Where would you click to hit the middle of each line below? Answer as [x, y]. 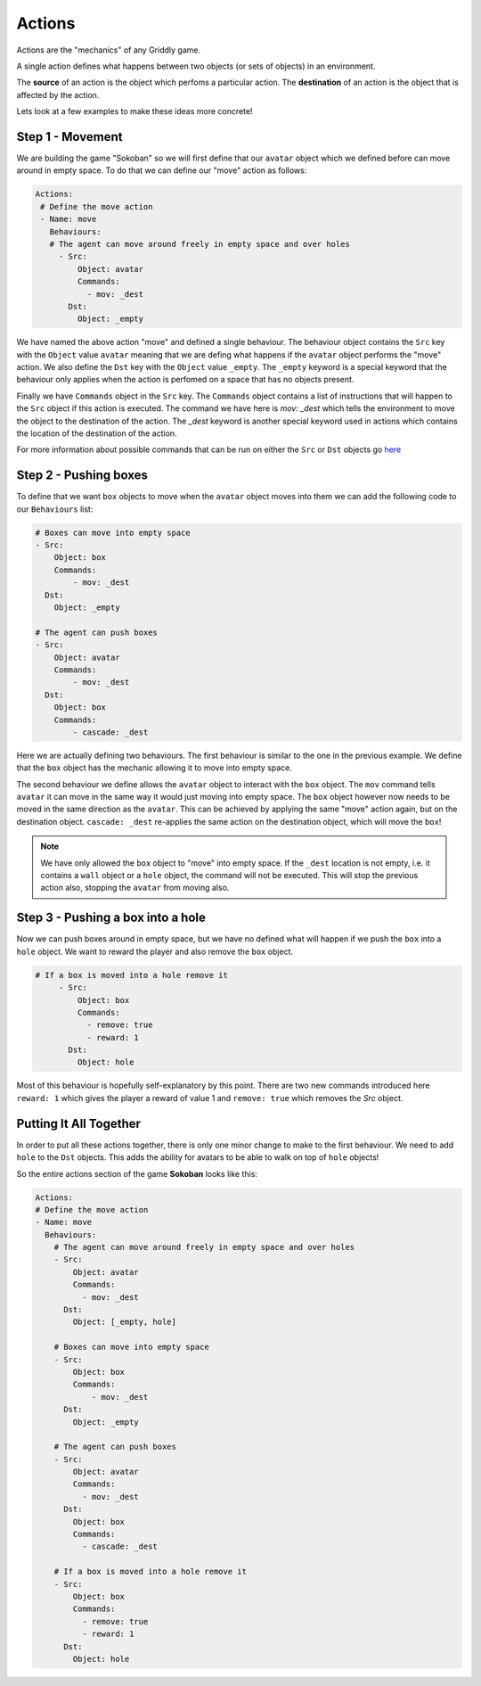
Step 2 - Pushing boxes [82, 476]
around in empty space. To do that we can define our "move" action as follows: [162, 170]
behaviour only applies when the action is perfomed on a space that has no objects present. [185, 380]
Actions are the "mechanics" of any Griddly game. [108, 50]
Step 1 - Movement [70, 137]
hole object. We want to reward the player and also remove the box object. [155, 951]
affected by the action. [58, 95]
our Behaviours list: [55, 509]
